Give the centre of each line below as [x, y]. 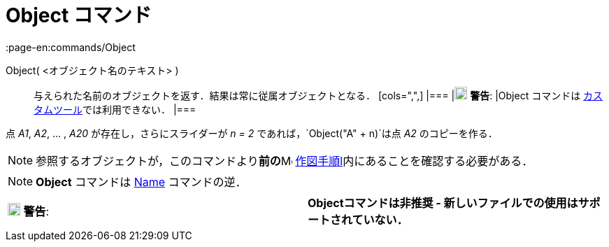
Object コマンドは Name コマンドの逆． [141, 182]
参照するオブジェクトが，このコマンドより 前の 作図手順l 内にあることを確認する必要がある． [285, 161]
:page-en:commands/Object [71, 47]
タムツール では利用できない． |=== [115, 109]
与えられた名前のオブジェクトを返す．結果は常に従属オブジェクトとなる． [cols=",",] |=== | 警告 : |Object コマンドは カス [318, 95]
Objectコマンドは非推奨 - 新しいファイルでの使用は [443, 203]
